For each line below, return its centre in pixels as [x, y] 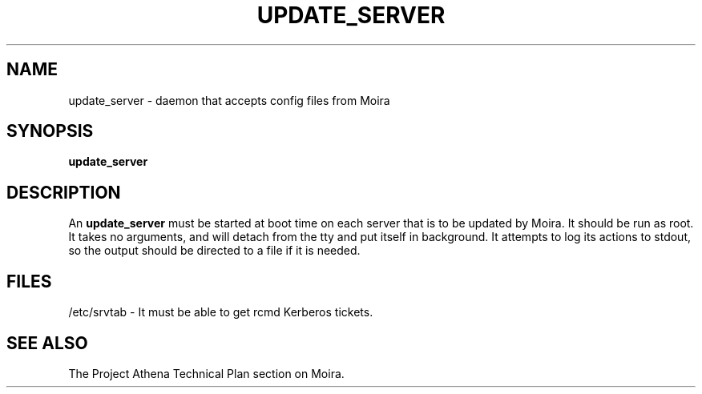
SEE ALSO [47, 343]
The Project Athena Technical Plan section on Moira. [206, 373]
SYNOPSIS [50, 131]
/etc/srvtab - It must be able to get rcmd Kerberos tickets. [221, 312]
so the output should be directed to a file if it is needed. [214, 251]
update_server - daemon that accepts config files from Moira [229, 100]
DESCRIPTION [64, 192]
